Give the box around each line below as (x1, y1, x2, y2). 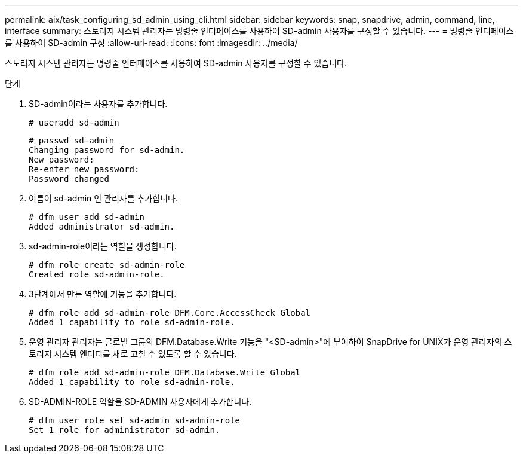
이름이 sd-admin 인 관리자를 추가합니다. (29, 193, 178, 203)
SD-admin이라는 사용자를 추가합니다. (29, 99, 168, 109)
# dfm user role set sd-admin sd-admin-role (29, 416, 241, 425)
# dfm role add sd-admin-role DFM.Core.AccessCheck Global (29, 308, 311, 317)
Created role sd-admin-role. (29, 270, 165, 279)
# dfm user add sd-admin (29, 212, 144, 222)
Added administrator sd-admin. (29, 222, 175, 231)
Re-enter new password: (29, 164, 140, 174)
